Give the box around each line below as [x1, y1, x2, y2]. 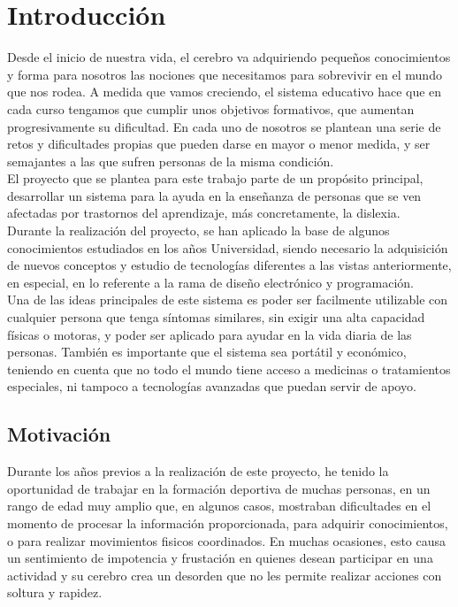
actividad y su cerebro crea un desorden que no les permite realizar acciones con [7, 565, 442, 584]
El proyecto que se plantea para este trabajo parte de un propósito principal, [7, 169, 424, 188]
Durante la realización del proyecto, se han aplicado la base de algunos [7, 221, 390, 240]
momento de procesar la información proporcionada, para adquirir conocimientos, [7, 513, 448, 532]
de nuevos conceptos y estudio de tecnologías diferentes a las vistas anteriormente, [7, 256, 452, 274]
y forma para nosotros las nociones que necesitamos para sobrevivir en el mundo [7, 65, 442, 83]
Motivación [7, 420, 111, 448]
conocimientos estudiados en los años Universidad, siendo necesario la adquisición [7, 238, 448, 257]
